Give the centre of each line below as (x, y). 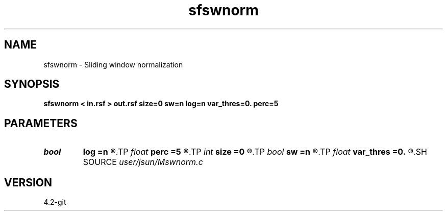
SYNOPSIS (32, 84)
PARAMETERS (41, 123)
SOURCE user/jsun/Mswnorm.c (143, 162)
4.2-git (55, 202)
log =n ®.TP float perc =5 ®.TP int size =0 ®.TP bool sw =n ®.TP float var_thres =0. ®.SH (255, 152)
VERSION (28, 182)
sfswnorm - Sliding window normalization (113, 64)
